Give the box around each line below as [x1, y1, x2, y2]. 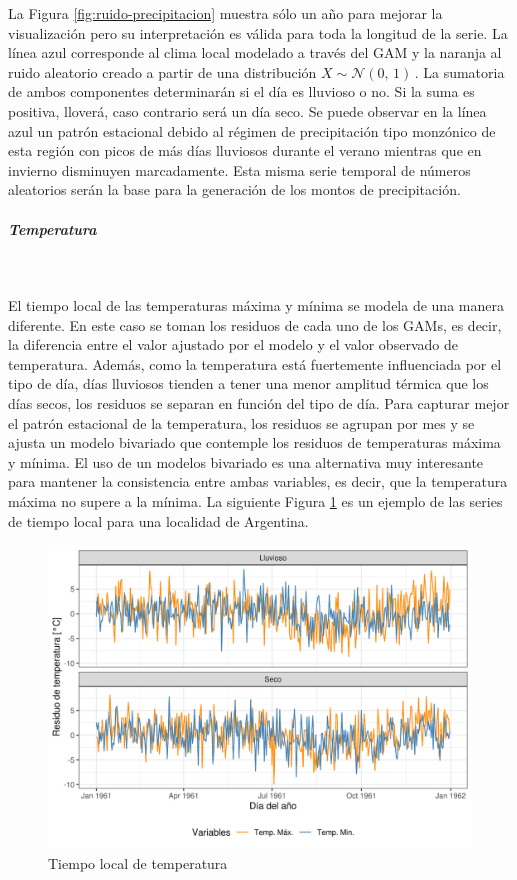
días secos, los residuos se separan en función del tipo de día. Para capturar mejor [8, 393, 510, 414]
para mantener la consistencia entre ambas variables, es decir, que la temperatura [8, 471, 508, 492]
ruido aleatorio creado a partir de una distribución [8, 61, 317, 82]
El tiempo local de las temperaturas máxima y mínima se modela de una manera [8, 295, 504, 316]
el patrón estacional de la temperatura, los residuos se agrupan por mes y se [8, 412, 475, 433]
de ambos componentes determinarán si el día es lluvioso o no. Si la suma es [8, 81, 475, 102]
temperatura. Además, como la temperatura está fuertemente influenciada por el [8, 353, 502, 374]
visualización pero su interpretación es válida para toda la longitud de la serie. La [8, 22, 508, 43]
